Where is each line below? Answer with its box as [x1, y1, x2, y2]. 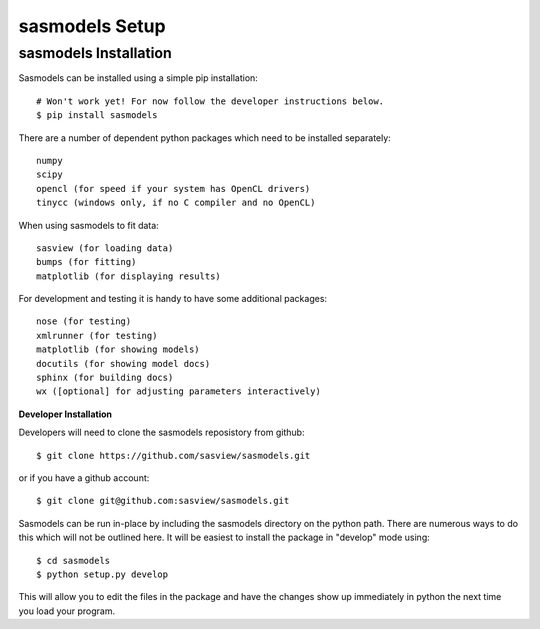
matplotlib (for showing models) [36, 344, 200, 355]
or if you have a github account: [18, 471, 150, 484]
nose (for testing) [36, 316, 132, 327]
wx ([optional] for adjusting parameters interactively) [36, 386, 322, 397]
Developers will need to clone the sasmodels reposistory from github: [18, 426, 305, 439]
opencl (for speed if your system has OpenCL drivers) [36, 183, 311, 194]
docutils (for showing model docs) [36, 358, 211, 369]
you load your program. [18, 605, 115, 617]
